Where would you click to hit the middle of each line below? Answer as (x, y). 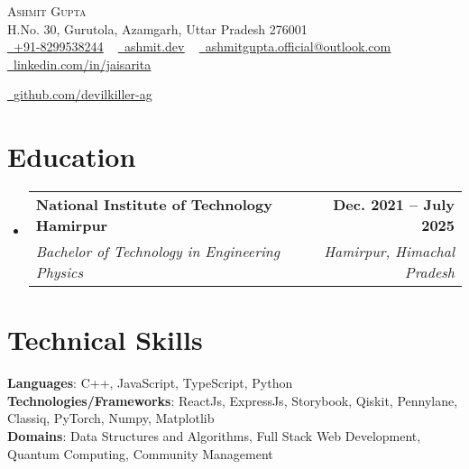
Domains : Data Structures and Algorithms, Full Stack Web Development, (214, 436)
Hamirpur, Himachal (389, 252)
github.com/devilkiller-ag (83, 94)
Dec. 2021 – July (394, 205)
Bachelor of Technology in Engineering (158, 252)
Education (72, 156)
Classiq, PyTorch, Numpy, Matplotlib (111, 418)
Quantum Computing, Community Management (140, 453)
